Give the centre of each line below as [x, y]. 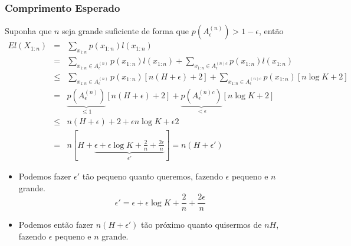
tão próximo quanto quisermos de [201, 225]
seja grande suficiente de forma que [125, 31]
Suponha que [28, 31]
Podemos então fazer [56, 225]
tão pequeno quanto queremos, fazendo [152, 176]
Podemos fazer [45, 176]
